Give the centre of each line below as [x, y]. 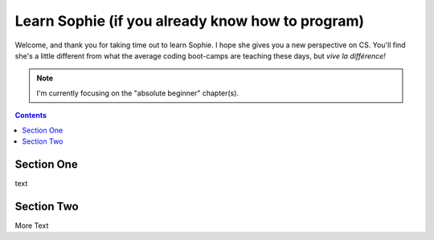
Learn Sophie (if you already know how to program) [190, 21]
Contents [31, 116]
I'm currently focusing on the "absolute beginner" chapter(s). [138, 93]
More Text [32, 226]
